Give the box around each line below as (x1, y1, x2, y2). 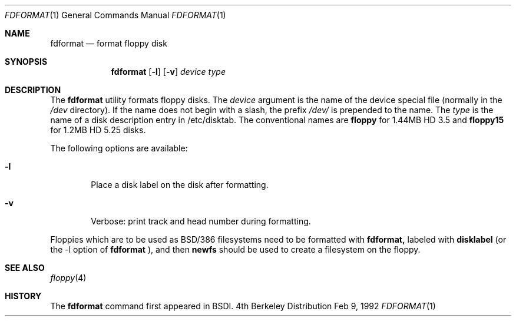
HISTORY (5, 291, 42, 301)
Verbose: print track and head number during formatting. (91, 216, 311, 226)
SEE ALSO (5, 263, 45, 273)
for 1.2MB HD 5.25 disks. (50, 125, 146, 135)
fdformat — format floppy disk (50, 38, 167, 48)
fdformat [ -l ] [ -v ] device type (111, 67, 226, 77)
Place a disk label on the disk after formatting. (91, 180, 269, 190)
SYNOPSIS (5, 57, 48, 67)
